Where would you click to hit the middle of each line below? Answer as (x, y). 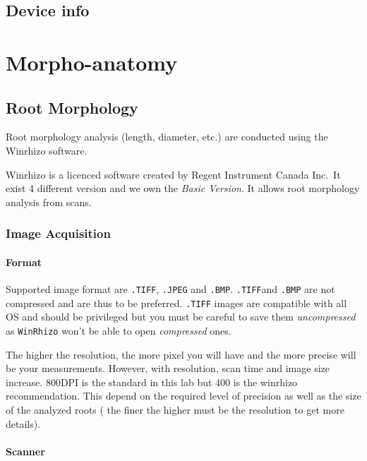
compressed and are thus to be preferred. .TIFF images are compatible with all (176, 303)
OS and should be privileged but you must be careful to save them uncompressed (181, 317)
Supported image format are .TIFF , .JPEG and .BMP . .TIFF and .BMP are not (170, 288)
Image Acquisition (58, 233)
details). (23, 423)
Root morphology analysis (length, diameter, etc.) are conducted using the (167, 137)
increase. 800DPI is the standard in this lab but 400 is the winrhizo (152, 382)
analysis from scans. (49, 202)
